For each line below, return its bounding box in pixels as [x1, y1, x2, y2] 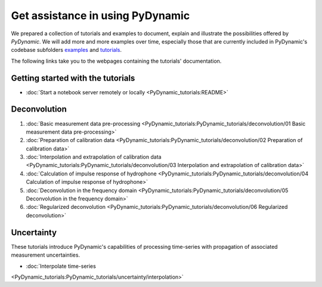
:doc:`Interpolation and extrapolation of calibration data [26, 153, 162, 161]
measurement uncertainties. [11, 251, 80, 259]
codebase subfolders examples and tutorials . [11, 47, 122, 54]
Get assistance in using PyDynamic [11, 9, 190, 22]
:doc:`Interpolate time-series [26, 263, 97, 270]
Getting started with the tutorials [11, 73, 135, 83]
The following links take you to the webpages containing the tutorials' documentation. [11, 57, 222, 64]
